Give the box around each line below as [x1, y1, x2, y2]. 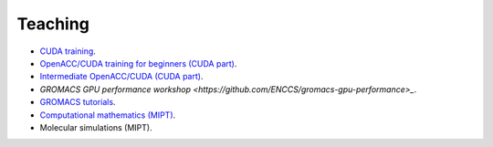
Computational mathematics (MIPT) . [39, 110, 176, 121]
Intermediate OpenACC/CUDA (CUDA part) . [39, 71, 204, 82]
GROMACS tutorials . [39, 97, 116, 108]
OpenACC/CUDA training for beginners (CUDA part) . [39, 58, 237, 68]
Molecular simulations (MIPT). [39, 121, 152, 132]
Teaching [16, 14, 90, 34]
